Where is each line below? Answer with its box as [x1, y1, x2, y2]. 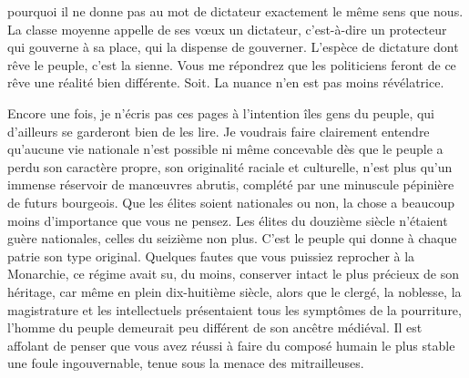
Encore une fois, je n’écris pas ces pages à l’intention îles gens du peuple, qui [7, 103, 435, 122]
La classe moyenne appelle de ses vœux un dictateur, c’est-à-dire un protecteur [7, 19, 447, 38]
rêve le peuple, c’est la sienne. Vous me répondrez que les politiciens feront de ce [7, 55, 456, 74]
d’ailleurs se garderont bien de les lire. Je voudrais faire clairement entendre [7, 121, 430, 140]
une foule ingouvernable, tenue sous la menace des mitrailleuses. [7, 353, 364, 373]
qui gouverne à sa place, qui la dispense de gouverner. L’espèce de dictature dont [7, 37, 459, 56]
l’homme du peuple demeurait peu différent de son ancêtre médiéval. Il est [7, 318, 423, 337]
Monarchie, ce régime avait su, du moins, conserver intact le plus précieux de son [7, 264, 459, 283]
